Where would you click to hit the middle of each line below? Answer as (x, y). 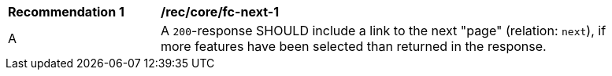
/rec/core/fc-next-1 (220, 12)
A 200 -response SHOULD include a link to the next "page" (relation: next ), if (384, 31)
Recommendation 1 (66, 12)
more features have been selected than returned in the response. (354, 46)
